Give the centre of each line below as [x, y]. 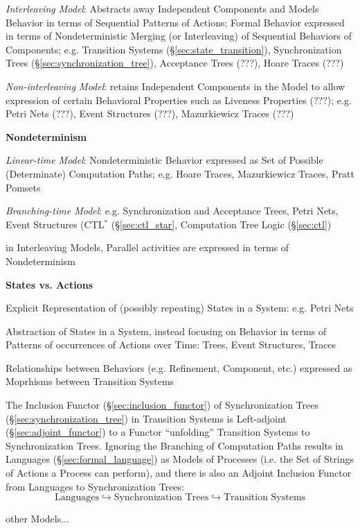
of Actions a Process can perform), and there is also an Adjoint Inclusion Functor [179, 473]
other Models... [37, 519]
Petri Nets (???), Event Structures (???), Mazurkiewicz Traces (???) [150, 113]
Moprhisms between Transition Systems [90, 381]
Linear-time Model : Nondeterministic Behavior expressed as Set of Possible [164, 160]
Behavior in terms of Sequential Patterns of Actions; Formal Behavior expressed [175, 22]
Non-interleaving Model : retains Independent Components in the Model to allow [175, 86]
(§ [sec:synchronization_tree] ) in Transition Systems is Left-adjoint [146, 418]
